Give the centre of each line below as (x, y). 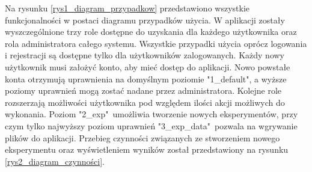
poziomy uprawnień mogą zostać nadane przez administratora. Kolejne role (143, 91)
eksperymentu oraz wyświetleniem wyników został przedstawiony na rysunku (147, 149)
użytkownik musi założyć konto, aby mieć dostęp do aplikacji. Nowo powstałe (148, 66)
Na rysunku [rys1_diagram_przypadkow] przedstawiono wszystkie (127, 8)
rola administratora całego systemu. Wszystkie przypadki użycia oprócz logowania (156, 43)
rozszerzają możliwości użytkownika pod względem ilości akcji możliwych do (145, 102)
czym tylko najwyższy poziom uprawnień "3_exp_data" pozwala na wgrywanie (151, 125)
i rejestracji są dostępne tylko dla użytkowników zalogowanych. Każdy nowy (145, 55)
